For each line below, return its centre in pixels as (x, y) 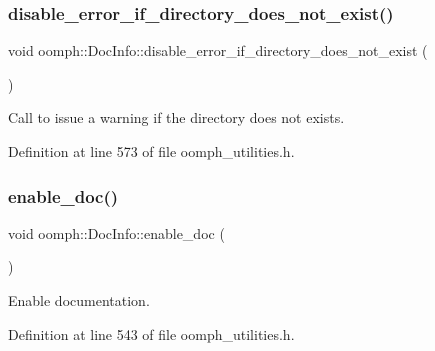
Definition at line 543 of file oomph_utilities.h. (151, 333)
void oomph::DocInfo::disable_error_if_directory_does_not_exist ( (218, 50)
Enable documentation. (79, 300)
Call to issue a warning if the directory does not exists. (176, 117)
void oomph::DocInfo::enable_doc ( (116, 232)
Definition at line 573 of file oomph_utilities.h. (151, 151)
